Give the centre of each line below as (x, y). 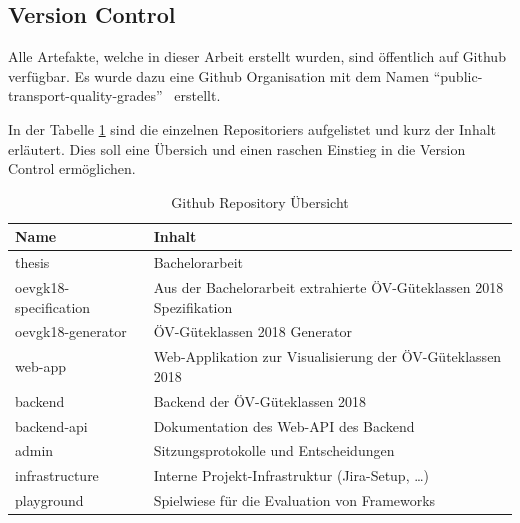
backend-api (51, 425)
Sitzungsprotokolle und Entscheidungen (274, 450)
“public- (458, 75)
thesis (32, 262)
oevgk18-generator (71, 331)
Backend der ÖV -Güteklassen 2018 (260, 400)
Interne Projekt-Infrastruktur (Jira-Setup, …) (291, 475)
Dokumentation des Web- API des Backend (284, 425)
